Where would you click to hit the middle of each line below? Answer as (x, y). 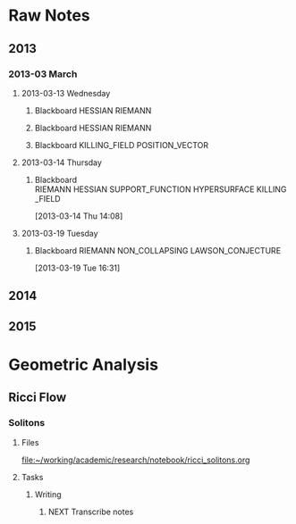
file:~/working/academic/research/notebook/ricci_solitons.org (135, 460)
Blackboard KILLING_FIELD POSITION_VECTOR (122, 145)
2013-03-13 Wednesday (66, 93)
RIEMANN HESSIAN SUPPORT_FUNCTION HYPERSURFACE (144, 189)
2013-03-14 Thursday (61, 162)
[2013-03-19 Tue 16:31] (77, 268)
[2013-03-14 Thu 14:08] (79, 216)
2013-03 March (43, 74)
